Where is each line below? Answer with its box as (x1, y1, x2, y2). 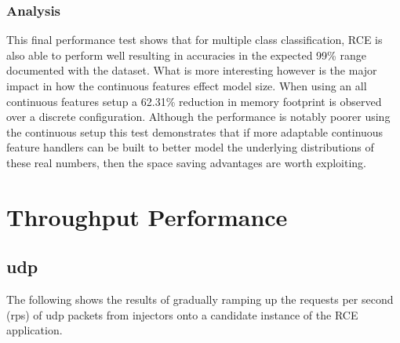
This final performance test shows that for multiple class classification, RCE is (6, 31, 383, 48)
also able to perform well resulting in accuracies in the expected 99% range (6, 46, 366, 63)
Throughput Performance (6, 200, 288, 232)
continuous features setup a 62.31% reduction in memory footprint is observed (6, 93, 382, 109)
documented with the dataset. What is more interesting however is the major (6, 62, 377, 78)
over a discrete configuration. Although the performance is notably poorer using (6, 108, 391, 125)
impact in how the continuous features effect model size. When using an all (6, 78, 367, 93)
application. (6, 322, 63, 338)
